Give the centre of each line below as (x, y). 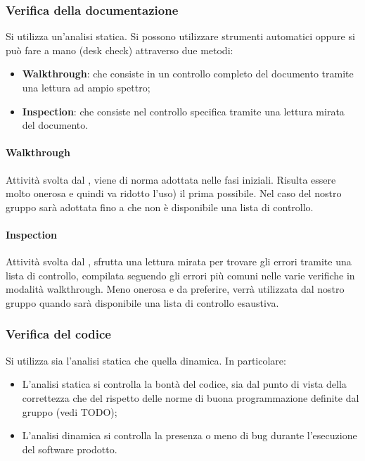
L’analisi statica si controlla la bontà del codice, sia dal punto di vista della (184, 384)
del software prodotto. (70, 449)
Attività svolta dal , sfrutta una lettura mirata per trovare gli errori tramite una (179, 261)
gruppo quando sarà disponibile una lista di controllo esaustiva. (142, 302)
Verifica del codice (58, 334)
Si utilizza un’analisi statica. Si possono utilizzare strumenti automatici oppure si (180, 36)
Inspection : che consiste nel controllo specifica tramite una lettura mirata (183, 111)
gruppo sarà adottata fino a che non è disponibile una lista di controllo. (160, 207)
